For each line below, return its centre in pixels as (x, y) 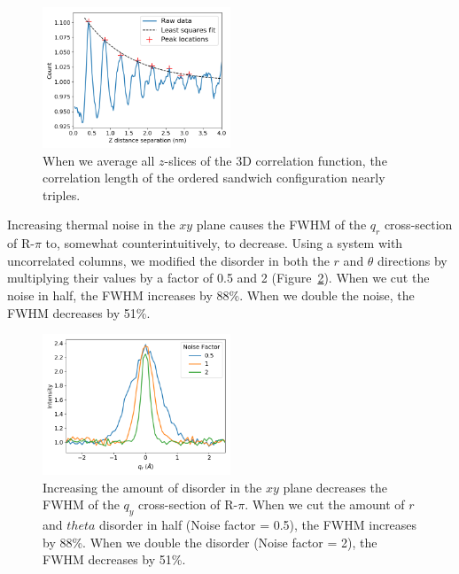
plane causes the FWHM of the (281, 225)
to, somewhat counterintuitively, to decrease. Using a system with (224, 243)
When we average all (99, 160)
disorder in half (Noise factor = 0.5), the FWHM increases (258, 525)
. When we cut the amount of (325, 504)
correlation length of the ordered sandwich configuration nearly (214, 178)
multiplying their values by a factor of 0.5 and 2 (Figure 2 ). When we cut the (218, 278)
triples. (62, 194)
